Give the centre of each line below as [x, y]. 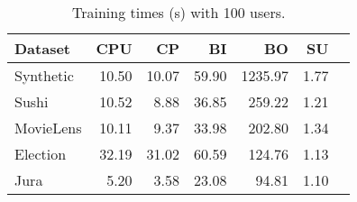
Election [41, 154]
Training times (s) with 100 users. [178, 12]
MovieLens [48, 128]
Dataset [43, 48]
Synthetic [44, 75]
